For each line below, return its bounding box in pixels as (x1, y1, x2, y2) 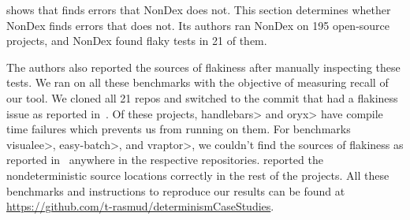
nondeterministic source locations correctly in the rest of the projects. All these (6, 166, 389, 183)
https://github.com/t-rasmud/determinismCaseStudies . (6, 198, 274, 214)
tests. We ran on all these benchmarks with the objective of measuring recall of (6, 74, 389, 91)
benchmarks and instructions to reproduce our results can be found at (6, 182, 345, 199)
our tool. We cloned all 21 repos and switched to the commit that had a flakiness (6, 89, 398, 106)
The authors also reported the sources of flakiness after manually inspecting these (6, 58, 401, 75)
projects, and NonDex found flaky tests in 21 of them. (6, 32, 267, 49)
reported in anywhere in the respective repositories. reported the (6, 151, 323, 168)
